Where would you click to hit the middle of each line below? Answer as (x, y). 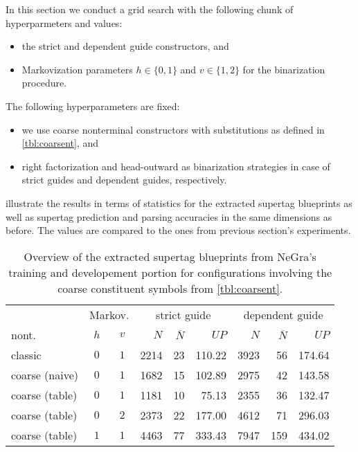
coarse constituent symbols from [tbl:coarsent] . (170, 288)
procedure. (44, 83)
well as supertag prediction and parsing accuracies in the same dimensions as (169, 216)
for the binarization (284, 69)
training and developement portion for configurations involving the (170, 272)
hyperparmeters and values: (64, 22)
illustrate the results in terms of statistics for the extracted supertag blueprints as (179, 202)
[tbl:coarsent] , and (60, 143)
